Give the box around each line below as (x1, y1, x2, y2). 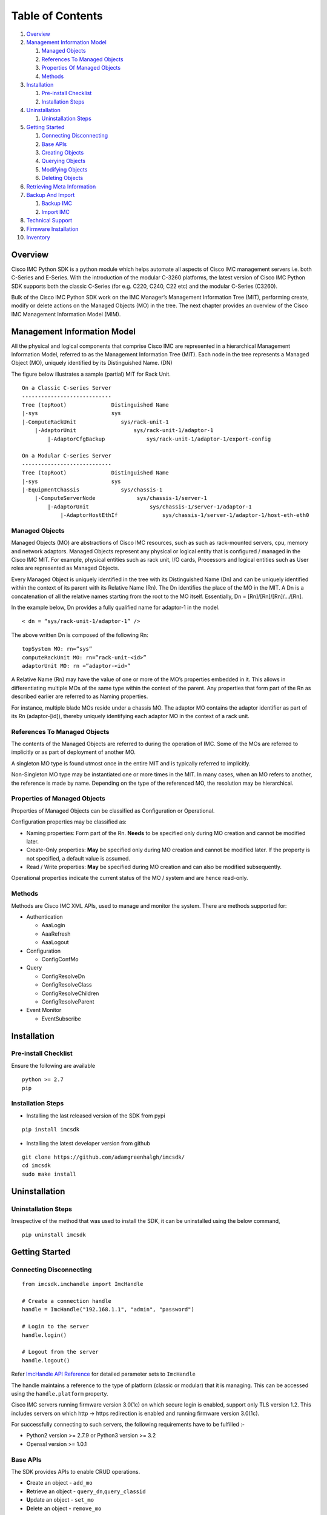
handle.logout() (22, 1357, 70, 1363)
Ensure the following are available (11, 1062, 96, 1069)
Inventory (26, 233, 51, 241)
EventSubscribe (41, 1015, 81, 1022)
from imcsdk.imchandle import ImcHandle (22, 1280, 144, 1288)
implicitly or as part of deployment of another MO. (11, 748, 136, 756)
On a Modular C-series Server (22, 452, 112, 459)
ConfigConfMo (41, 955, 79, 963)
